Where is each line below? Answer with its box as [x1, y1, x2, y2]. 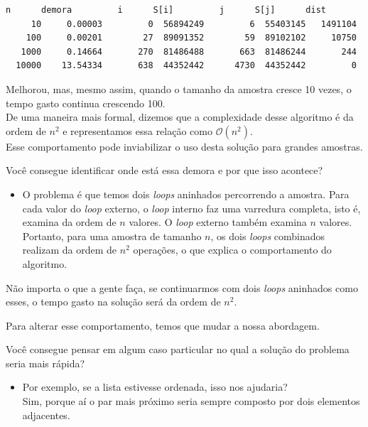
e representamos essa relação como [63, 123, 212, 138]
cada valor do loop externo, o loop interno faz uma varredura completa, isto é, [22, 200, 361, 215]
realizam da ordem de [22, 242, 117, 257]
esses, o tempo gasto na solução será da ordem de [6, 294, 221, 309]
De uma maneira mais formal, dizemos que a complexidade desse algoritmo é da [6, 109, 354, 124]
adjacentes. [22, 407, 70, 422]
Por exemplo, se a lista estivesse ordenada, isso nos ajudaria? [22, 379, 288, 394]
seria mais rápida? [6, 355, 85, 370]
